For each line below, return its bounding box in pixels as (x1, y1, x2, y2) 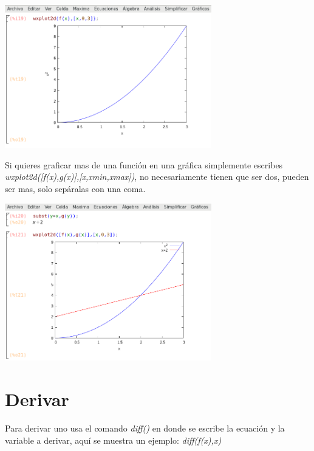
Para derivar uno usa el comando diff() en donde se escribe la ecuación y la (5, 422, 285, 435)
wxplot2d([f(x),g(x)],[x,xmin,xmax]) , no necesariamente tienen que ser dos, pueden (5, 170, 309, 183)
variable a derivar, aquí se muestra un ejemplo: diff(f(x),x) (5, 433, 222, 446)
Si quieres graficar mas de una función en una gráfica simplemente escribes (5, 158, 283, 171)
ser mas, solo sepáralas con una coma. (5, 182, 146, 195)
